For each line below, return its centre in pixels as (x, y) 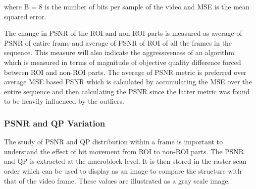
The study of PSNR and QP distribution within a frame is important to (113, 142)
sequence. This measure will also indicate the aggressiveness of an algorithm (119, 52)
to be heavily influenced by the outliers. (64, 101)
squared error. (25, 16)
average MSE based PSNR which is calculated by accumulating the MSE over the (128, 82)
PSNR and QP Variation (55, 123)
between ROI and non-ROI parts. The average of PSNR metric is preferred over (125, 72)
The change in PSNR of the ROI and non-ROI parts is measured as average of (123, 33)
